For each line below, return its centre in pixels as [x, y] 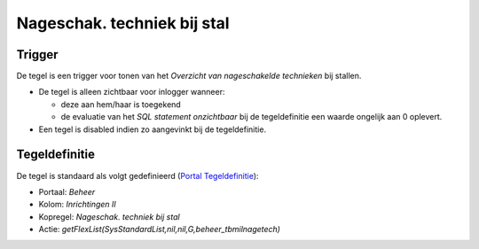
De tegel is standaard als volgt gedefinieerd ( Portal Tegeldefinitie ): [137, 175]
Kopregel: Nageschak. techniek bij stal [110, 216]
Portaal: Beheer [67, 191]
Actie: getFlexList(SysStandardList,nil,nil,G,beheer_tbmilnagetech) [160, 230]
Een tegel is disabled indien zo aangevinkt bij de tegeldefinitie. [152, 129]
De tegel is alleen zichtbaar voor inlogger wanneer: [132, 92]
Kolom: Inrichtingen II [78, 205]
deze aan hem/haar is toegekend [121, 104]
